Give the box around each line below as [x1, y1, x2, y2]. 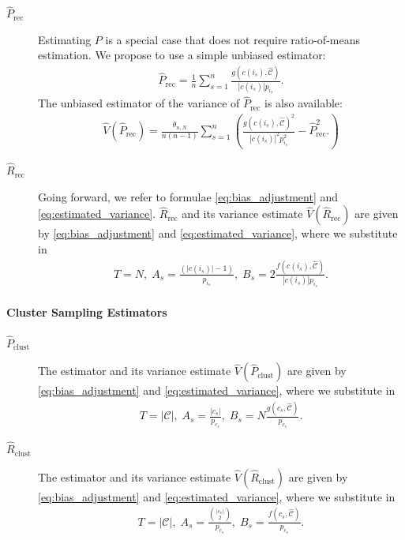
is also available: [264, 95, 343, 111]
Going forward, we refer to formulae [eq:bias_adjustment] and [38, 188, 339, 204]
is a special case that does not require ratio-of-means [105, 31, 360, 47]
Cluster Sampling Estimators [6, 304, 167, 321]
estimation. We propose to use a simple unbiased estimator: [38, 47, 326, 63]
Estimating [38, 31, 92, 47]
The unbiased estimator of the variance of [38, 95, 240, 111]
